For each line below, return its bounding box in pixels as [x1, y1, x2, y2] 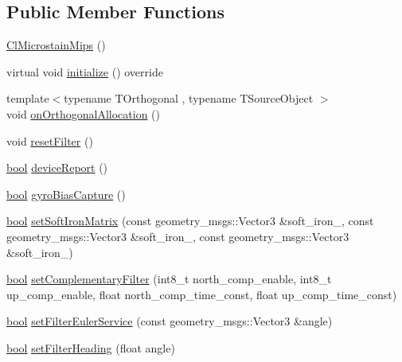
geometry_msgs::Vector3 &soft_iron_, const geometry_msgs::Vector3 [6, 228, 349, 244]
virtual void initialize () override [6, 63, 163, 80]
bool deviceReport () [6, 159, 108, 176]
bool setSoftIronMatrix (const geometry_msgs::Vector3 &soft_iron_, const [6, 212, 374, 229]
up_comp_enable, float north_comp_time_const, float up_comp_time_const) [6, 286, 397, 302]
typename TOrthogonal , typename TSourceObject [64, 90, 314, 107]
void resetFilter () [6, 132, 93, 149]
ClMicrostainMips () [6, 37, 106, 53]
